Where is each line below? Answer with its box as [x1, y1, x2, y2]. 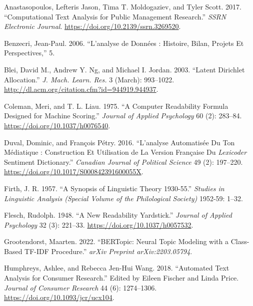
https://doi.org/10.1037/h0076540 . [4, 120, 110, 130]
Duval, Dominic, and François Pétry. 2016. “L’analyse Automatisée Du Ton [4, 137, 235, 147]
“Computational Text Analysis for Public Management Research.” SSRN [4, 11, 226, 21]
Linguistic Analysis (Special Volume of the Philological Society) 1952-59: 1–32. [4, 193, 243, 203]
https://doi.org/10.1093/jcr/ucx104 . [4, 292, 114, 303]
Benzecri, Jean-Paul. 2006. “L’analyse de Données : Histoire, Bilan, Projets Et [4, 37, 244, 48]
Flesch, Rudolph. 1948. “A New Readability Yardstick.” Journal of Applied [4, 210, 232, 220]
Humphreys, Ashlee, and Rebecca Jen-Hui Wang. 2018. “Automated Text [4, 263, 229, 273]
